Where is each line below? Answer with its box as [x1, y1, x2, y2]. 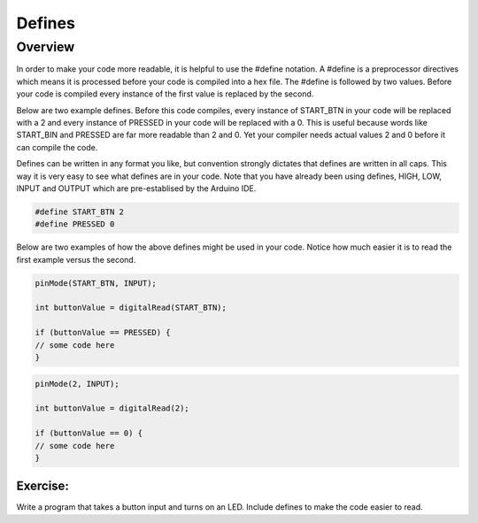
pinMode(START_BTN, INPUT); [35, 278, 157, 288]
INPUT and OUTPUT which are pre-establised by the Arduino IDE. [16, 182, 257, 194]
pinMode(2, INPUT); [35, 379, 119, 388]
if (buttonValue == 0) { [35, 428, 143, 438]
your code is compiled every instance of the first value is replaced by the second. [16, 88, 314, 99]
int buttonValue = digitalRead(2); [35, 404, 189, 413]
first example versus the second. [16, 254, 136, 265]
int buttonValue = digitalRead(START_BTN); [35, 303, 227, 313]
